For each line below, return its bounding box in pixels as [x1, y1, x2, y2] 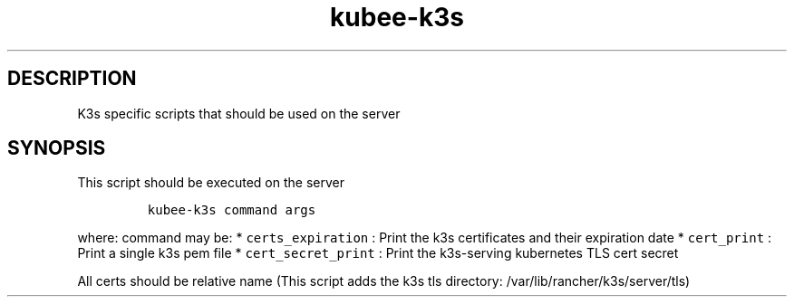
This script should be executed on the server [77, 175, 344, 191]
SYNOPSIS [7, 137, 106, 160]
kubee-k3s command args [147, 203, 316, 218]
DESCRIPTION [7, 67, 137, 90]
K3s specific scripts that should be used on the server [77, 105, 401, 121]
